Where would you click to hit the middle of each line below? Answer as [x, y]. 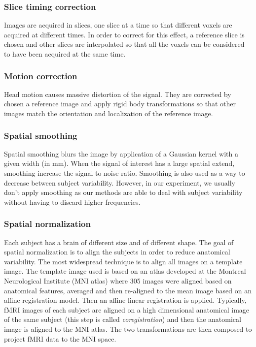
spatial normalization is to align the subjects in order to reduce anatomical [117, 252]
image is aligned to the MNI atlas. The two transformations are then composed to [128, 329]
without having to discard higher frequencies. [72, 202]
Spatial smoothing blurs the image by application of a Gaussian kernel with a [121, 153]
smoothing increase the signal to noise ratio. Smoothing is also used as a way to [125, 173]
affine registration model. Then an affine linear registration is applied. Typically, [125, 300]
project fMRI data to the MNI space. [60, 338]
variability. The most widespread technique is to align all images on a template [123, 261]
